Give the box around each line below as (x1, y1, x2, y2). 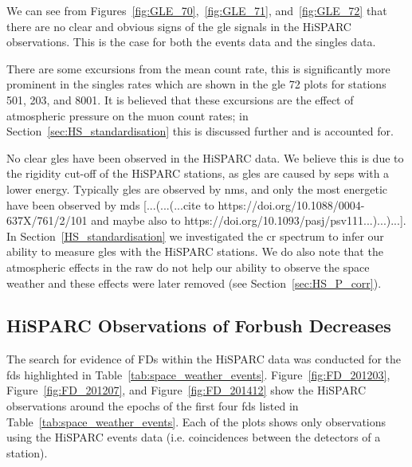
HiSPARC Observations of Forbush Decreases (6, 313, 391, 338)
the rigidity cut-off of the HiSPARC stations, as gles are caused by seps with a (6, 165, 390, 182)
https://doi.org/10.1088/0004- (218, 196, 365, 213)
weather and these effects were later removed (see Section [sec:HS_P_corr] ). (6, 274, 382, 291)
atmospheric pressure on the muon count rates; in (6, 107, 249, 124)
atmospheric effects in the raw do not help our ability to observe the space (6, 258, 370, 275)
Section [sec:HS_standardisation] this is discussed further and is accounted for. (6, 123, 394, 139)
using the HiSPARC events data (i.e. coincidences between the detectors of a (6, 429, 381, 445)
